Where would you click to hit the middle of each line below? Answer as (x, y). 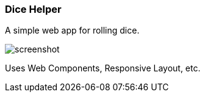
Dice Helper (33, 9)
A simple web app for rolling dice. (72, 31)
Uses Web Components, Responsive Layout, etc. (103, 68)
